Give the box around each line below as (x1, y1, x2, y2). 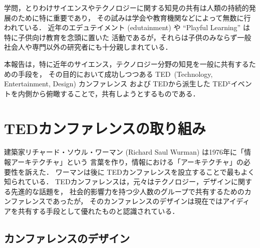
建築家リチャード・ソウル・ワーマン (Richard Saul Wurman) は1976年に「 (4, 147, 244, 157)
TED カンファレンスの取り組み (4, 117, 206, 138)
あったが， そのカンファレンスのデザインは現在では (53, 196, 223, 206)
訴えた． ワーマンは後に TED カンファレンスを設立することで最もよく (25, 166, 255, 177)
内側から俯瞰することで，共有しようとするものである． (18, 88, 200, 98)
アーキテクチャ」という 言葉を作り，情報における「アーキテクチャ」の (11, 157, 243, 167)
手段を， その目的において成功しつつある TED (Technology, (18, 68, 213, 79)
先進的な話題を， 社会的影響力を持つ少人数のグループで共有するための (11, 186, 244, 196)
